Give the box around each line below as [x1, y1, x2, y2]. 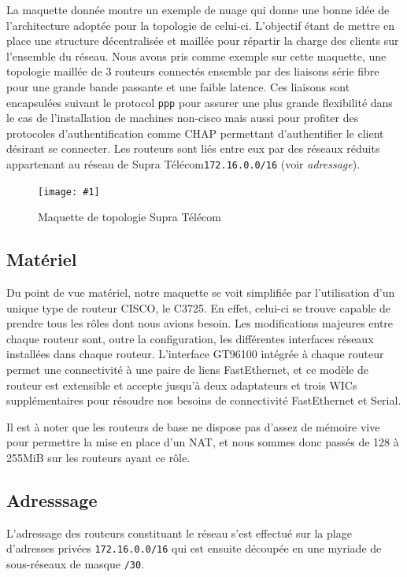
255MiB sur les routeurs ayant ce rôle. [6, 449, 191, 466]
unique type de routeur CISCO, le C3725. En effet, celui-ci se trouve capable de [6, 299, 391, 316]
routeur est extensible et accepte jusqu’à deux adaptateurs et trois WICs [6, 376, 357, 393]
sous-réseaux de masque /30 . [6, 556, 145, 572]
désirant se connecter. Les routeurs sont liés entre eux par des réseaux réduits [6, 140, 380, 157]
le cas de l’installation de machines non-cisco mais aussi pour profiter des [6, 109, 359, 126]
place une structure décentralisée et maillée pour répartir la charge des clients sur [6, 32, 399, 49]
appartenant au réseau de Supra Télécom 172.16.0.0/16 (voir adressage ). [6, 156, 361, 172]
